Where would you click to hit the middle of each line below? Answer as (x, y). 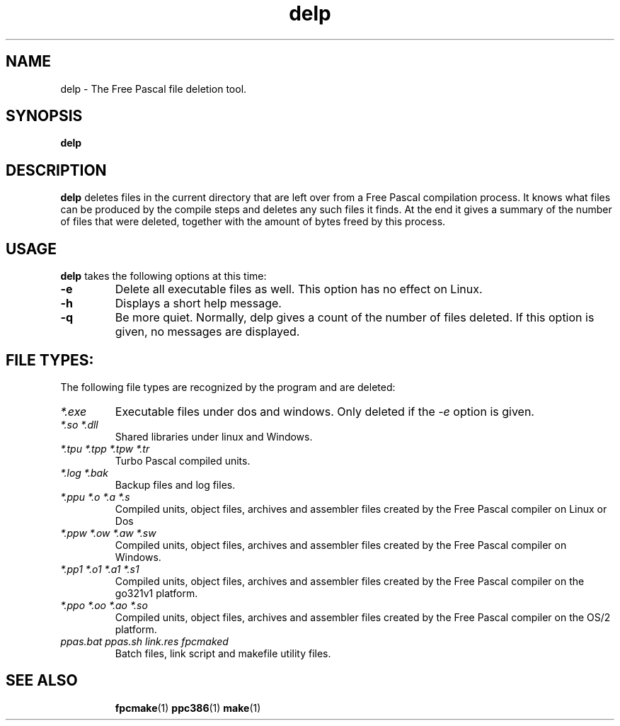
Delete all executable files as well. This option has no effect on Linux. (299, 289)
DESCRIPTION (56, 170)
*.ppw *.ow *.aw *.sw (108, 533)
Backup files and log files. (175, 484)
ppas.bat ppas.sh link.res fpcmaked (144, 641)
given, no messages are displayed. (207, 332)
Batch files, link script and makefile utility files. (223, 653)
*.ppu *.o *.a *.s (95, 497)
